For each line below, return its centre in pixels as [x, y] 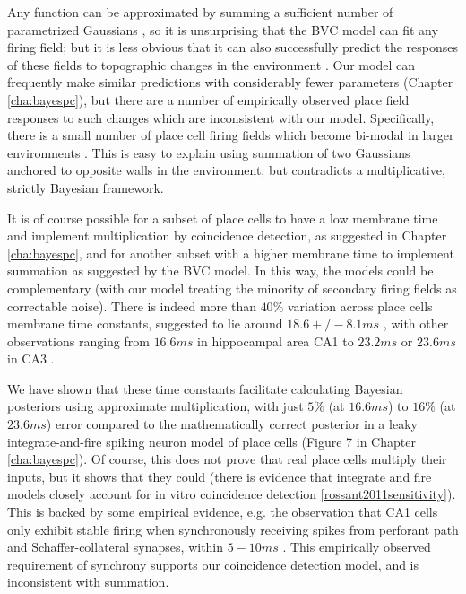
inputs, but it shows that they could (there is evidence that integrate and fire [220, 476]
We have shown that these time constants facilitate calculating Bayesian [205, 388]
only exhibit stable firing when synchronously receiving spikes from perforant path [233, 529]
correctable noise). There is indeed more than [132, 306]
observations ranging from [78, 341]
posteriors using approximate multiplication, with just [155, 406]
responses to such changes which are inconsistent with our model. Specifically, [221, 117]
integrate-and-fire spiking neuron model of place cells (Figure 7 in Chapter [211, 441]
